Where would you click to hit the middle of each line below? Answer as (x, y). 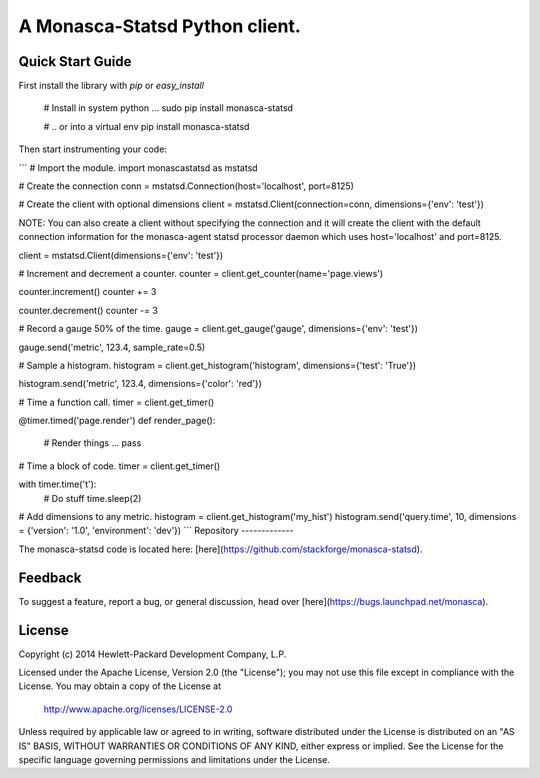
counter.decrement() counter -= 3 (88, 310)
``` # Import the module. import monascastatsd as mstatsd (138, 167)
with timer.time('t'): (57, 484)
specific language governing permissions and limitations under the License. (174, 759)
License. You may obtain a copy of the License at (120, 686)
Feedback (50, 577)
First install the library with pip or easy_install (111, 86)
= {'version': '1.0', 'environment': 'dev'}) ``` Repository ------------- (156, 531)
